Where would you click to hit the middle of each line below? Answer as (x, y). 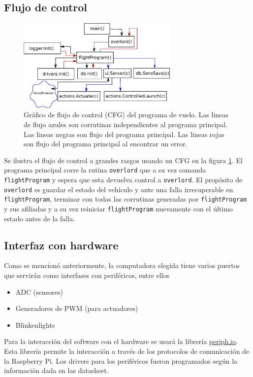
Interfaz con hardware (61, 245)
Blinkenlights (35, 325)
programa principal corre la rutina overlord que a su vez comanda (105, 170)
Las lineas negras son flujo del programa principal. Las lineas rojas (124, 134)
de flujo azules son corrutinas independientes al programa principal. (126, 124)
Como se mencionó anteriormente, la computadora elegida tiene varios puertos (122, 265)
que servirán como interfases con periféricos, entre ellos (87, 275)
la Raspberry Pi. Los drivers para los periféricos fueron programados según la (121, 360)
